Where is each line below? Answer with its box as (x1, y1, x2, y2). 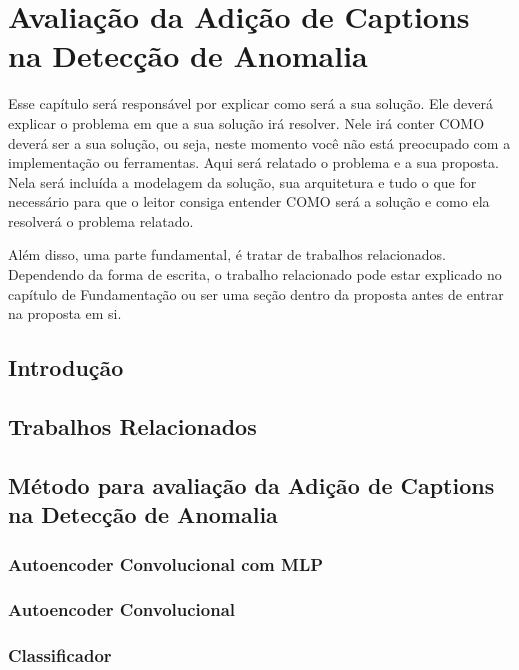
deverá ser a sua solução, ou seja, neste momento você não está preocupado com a (8, 132, 511, 153)
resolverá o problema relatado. (8, 210, 194, 231)
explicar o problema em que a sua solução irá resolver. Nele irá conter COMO (8, 112, 485, 133)
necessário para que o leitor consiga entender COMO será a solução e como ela (8, 191, 490, 212)
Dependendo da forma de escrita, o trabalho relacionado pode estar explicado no (8, 264, 502, 285)
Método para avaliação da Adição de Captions (8, 469, 495, 500)
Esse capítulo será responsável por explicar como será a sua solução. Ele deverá (8, 93, 493, 114)
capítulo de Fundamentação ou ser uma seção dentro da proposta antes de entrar (8, 283, 504, 304)
